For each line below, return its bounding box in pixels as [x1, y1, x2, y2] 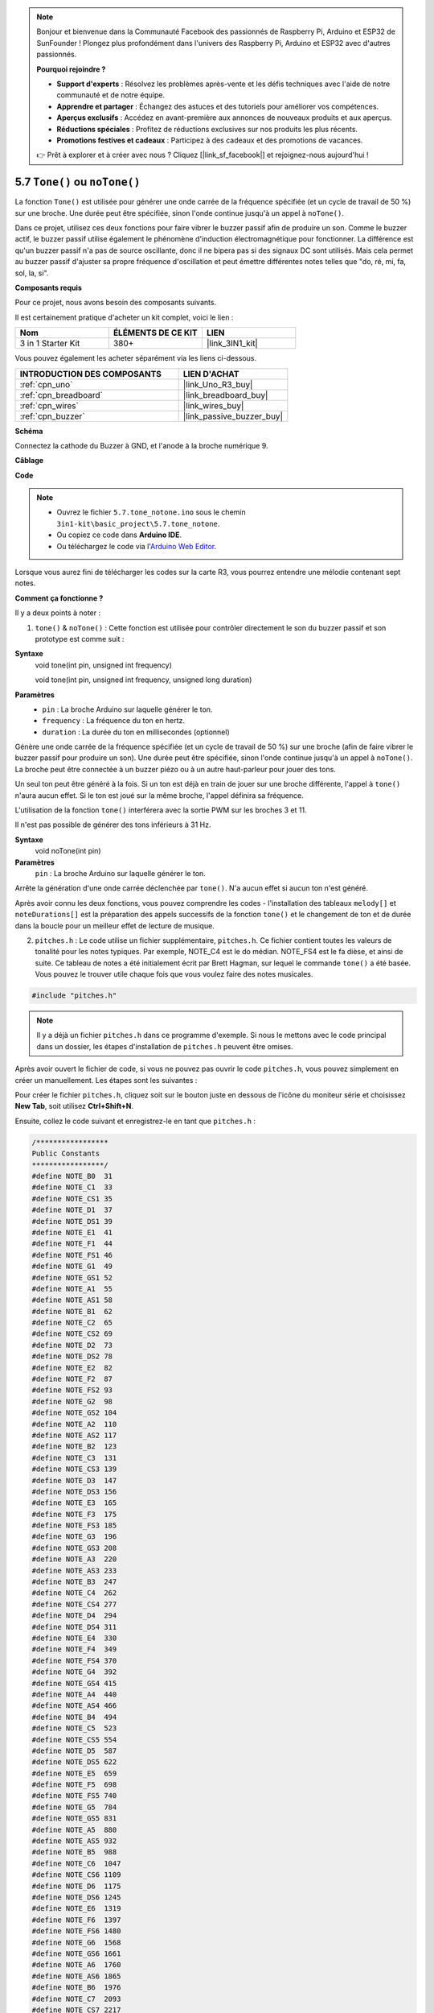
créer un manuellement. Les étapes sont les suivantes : [14, 1075, 198, 1085]
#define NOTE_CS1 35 [31, 1194, 113, 1203]
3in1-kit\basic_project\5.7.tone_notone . [56, 519, 220, 528]
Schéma [14, 426, 43, 436]
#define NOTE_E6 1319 [31, 1904, 121, 1913]
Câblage [14, 456, 44, 465]
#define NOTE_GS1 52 [31, 1273, 113, 1282]
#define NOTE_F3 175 [31, 1510, 117, 1519]
